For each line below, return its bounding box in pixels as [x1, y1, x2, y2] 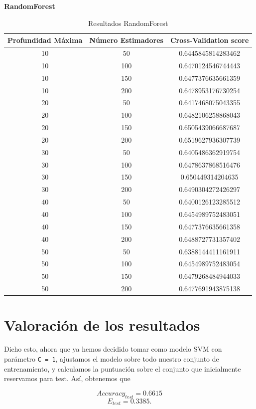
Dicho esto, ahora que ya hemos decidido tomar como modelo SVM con [4, 344, 222, 354]
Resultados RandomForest [88, 17, 168, 28]
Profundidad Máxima [7, 35, 83, 45]
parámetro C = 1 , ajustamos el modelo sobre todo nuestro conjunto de [4, 353, 219, 364]
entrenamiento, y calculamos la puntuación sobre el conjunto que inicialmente [4, 363, 241, 374]
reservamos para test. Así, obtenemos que [4, 373, 130, 384]
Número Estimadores [89, 35, 163, 45]
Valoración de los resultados [4, 315, 200, 335]
